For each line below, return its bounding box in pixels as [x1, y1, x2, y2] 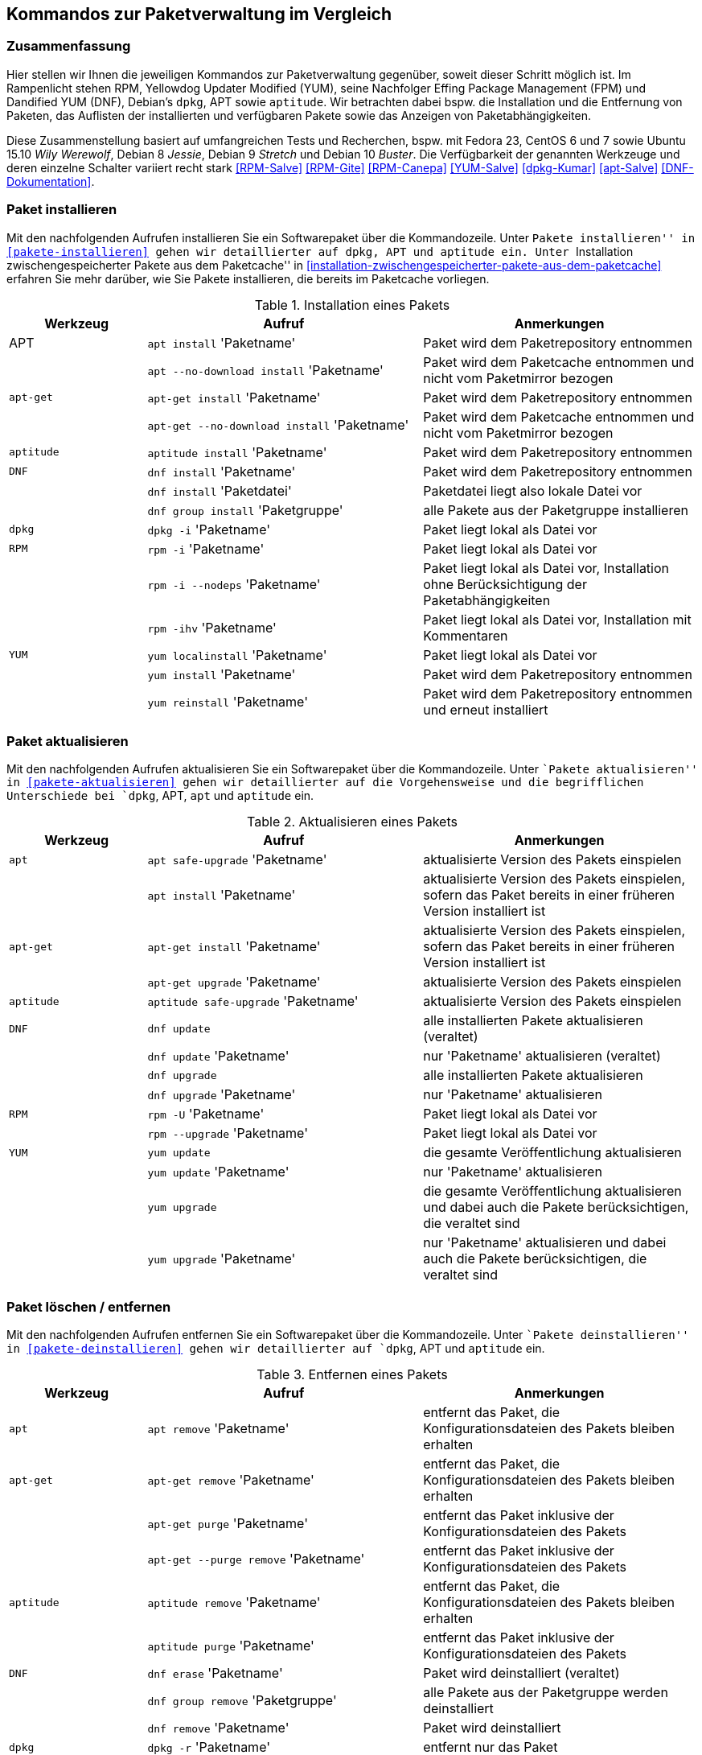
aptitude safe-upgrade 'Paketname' [147, 993, 359, 1010]
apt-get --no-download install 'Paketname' [147, 416, 409, 433]
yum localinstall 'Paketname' [147, 646, 327, 663]
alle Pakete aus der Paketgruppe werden [423, 1684, 668, 1701]
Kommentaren [423, 627, 508, 644]
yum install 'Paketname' [147, 665, 296, 682]
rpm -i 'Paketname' [147, 540, 265, 557]
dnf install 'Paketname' [147, 463, 296, 480]
